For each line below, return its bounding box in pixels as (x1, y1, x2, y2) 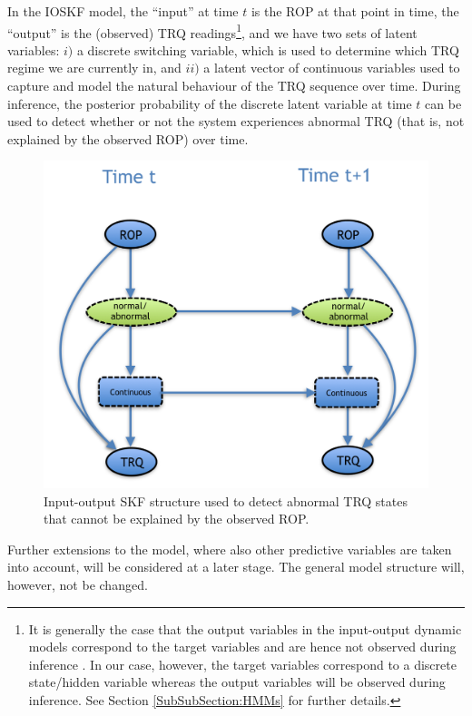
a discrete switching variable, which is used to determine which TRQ (76, 40, 459, 59)
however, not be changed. (7, 575, 148, 594)
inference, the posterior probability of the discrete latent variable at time (7, 93, 412, 113)
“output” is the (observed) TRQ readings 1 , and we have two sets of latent (7, 20, 418, 42)
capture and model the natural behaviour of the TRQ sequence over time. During (7, 76, 461, 95)
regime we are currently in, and (7, 58, 182, 77)
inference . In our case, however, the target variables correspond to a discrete (28, 654, 457, 673)
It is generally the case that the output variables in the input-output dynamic (28, 619, 462, 638)
